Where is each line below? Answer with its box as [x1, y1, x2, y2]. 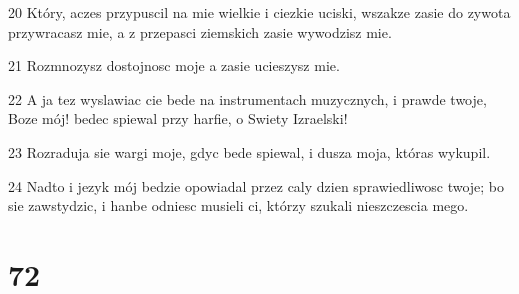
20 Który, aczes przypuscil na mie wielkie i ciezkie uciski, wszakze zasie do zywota [8, 2, 511, 22]
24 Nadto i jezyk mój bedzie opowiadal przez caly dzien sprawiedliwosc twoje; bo [8, 175, 505, 196]
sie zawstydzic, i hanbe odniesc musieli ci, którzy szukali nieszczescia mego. [8, 195, 469, 216]
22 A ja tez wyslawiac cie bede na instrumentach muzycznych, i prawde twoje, [8, 88, 487, 109]
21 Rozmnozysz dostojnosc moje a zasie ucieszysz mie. [8, 55, 340, 76]
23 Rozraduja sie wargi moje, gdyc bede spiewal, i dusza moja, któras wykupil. [8, 141, 491, 162]
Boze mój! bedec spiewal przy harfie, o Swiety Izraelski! [8, 108, 348, 129]
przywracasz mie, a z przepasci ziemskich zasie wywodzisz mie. [8, 21, 392, 42]
